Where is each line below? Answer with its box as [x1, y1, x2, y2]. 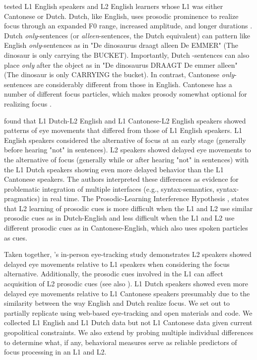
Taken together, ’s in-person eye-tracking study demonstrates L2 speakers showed [4, 249, 252, 259]
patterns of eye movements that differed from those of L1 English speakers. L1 [4, 125, 242, 135]
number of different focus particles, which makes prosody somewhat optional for [4, 89, 247, 99]
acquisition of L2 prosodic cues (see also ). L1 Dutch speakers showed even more [4, 278, 249, 289]
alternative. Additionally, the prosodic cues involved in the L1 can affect [4, 268, 223, 279]
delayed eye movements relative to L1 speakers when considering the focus [4, 258, 230, 269]
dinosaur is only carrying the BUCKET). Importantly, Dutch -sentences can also [4, 49, 250, 60]
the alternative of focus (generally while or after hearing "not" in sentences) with [4, 154, 249, 164]
